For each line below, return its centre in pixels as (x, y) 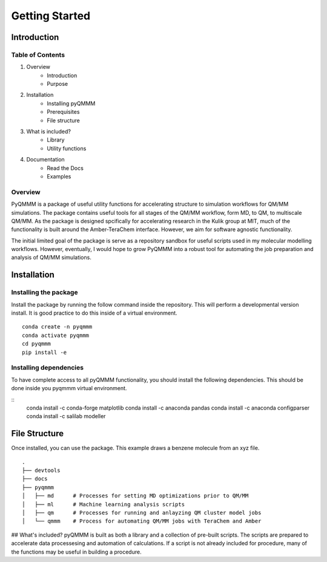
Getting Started (51, 16)
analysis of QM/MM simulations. (51, 258)
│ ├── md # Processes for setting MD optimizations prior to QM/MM (135, 496)
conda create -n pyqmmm (57, 327)
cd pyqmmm (36, 344)
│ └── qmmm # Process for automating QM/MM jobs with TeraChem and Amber (142, 521)
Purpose (58, 84)
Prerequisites (63, 112)
